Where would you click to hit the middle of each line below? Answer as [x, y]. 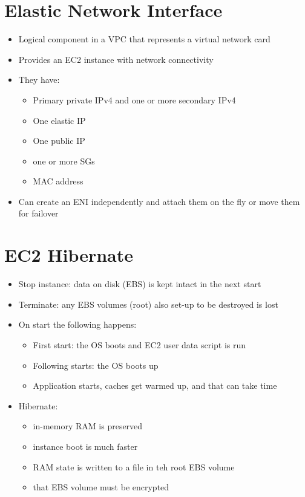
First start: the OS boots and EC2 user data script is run [139, 344]
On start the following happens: [77, 324]
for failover [38, 213]
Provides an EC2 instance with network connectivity [116, 59]
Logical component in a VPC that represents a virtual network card [144, 39]
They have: [39, 80]
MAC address [58, 181]
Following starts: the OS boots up [96, 365]
